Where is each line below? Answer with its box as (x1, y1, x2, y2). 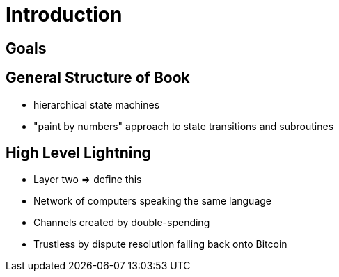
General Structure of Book (6, 69, 190, 87)
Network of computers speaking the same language (33, 195, 271, 207)
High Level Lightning (6, 144, 151, 162)
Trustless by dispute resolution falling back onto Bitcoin (33, 238, 287, 251)
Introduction (6, 3, 123, 26)
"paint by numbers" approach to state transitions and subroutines (33, 120, 334, 132)
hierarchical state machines (33, 98, 160, 111)
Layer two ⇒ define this (33, 173, 142, 186)
